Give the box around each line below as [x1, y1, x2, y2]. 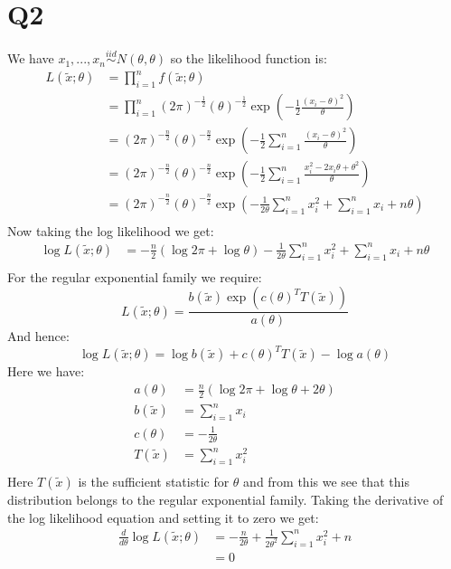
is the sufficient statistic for [78, 471, 230, 490]
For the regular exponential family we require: [7, 267, 262, 286]
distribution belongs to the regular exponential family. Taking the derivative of [7, 489, 444, 508]
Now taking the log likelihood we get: [7, 221, 214, 240]
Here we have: [7, 362, 85, 381]
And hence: [7, 327, 70, 346]
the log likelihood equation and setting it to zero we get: [7, 507, 319, 526]
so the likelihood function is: [170, 49, 327, 68]
